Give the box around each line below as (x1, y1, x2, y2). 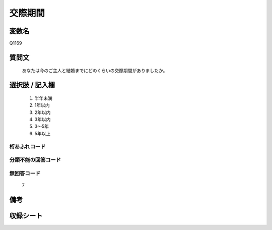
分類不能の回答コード (9, 156, 61, 163)
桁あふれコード (9, 143, 46, 150)
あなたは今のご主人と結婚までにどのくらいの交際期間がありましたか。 (22, 68, 168, 74)
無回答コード (9, 169, 41, 177)
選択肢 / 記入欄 (9, 81, 55, 89)
